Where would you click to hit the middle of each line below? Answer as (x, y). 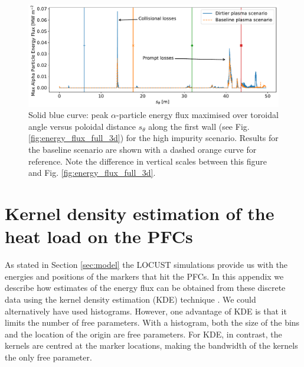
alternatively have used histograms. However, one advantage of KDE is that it (146, 311)
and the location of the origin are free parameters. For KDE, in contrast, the (143, 334)
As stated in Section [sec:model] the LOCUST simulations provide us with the (146, 265)
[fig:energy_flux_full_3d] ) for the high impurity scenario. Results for (153, 138)
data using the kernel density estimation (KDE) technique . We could (130, 299)
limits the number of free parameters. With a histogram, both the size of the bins (152, 322)
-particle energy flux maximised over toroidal (197, 115)
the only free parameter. (48, 357)
